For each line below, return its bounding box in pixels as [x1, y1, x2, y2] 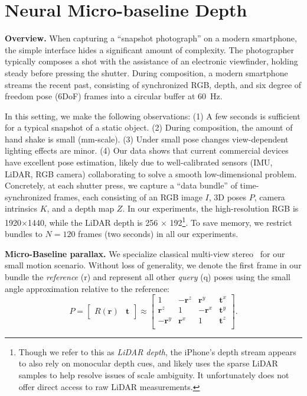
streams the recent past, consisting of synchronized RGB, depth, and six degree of [5, 78, 302, 90]
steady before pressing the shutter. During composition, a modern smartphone [5, 66, 288, 79]
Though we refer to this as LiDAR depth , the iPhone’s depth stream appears [18, 345, 296, 358]
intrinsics [5, 202, 38, 215]
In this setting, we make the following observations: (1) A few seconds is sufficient [5, 109, 301, 122]
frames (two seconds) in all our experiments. [78, 228, 239, 240]
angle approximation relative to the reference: [5, 282, 169, 294]
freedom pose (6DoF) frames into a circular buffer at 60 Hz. [5, 90, 223, 102]
